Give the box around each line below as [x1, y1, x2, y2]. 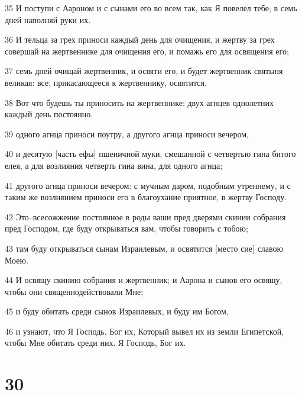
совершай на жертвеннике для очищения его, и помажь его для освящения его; [5, 44, 289, 57]
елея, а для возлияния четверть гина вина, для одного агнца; [5, 159, 223, 171]
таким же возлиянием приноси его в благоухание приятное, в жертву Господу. [5, 191, 287, 203]
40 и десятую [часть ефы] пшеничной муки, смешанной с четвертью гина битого [5, 147, 296, 160]
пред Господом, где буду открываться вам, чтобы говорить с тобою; [5, 222, 248, 235]
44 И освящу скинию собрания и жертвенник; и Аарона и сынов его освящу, [5, 274, 282, 286]
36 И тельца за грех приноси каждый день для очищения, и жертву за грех [5, 33, 275, 46]
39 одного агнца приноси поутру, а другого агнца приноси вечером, [5, 127, 249, 140]
